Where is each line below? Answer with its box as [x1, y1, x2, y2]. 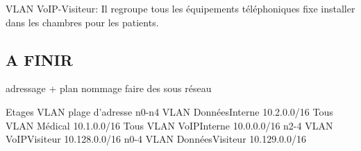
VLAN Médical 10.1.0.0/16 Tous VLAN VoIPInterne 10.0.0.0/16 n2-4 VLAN [6, 118, 333, 132]
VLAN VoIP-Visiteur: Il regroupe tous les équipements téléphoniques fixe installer [6, 1, 355, 15]
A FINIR [6, 48, 73, 70]
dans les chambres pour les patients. [6, 15, 159, 29]
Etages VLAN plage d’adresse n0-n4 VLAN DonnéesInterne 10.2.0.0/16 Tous [6, 104, 333, 118]
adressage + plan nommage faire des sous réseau [6, 81, 212, 96]
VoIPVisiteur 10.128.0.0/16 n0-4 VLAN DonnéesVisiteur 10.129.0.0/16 [6, 132, 306, 146]
